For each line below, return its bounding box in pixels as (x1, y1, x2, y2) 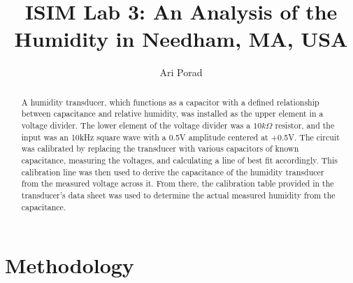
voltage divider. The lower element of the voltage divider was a (21, 119, 251, 131)
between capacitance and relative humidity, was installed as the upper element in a (21, 108, 324, 119)
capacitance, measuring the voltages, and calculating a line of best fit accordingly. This (21, 154, 338, 166)
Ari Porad (159, 65, 203, 80)
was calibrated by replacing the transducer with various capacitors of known (21, 143, 299, 154)
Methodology (5, 251, 134, 280)
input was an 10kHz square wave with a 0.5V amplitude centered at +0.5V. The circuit (21, 131, 340, 143)
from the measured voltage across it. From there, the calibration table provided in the (21, 177, 334, 189)
